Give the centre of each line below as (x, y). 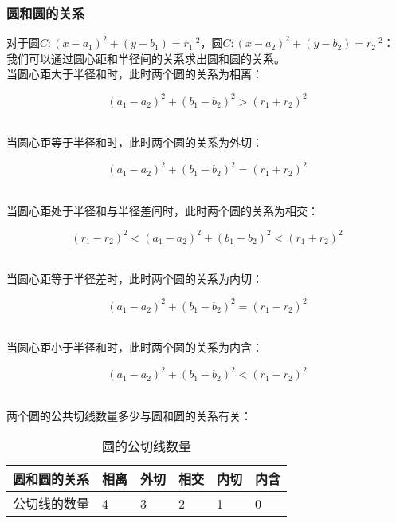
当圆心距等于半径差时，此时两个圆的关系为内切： (135, 279)
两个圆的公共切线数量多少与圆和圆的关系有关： (129, 415)
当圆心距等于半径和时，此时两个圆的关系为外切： (135, 142)
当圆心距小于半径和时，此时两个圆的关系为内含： (135, 347)
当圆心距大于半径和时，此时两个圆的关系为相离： (135, 74)
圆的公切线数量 (147, 446)
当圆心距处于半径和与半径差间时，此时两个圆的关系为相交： (163, 210)
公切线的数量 (51, 504)
